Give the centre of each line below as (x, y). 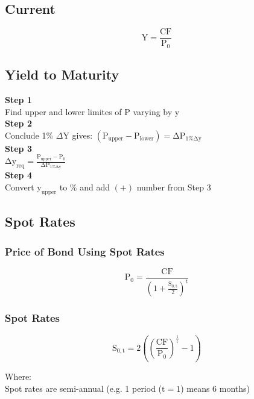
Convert (20, 187)
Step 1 (18, 99)
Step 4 (18, 175)
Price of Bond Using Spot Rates (85, 251)
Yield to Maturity (62, 74)
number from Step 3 (174, 187)
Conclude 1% (29, 135)
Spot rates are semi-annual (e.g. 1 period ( (84, 388)
